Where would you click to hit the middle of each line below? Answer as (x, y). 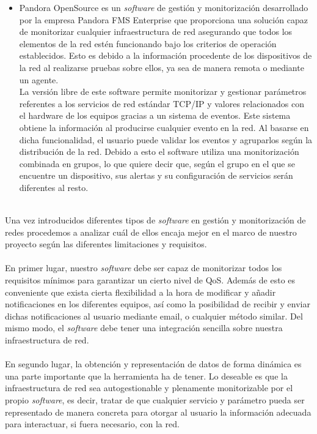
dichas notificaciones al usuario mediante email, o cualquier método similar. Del (154, 316)
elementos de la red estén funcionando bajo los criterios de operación (148, 43)
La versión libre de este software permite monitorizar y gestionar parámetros (163, 92)
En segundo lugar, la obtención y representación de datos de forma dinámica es (153, 364)
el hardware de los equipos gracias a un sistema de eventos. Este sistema (155, 115)
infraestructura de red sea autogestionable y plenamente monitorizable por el (149, 388)
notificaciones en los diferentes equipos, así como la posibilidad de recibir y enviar (158, 304)
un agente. (39, 79)
